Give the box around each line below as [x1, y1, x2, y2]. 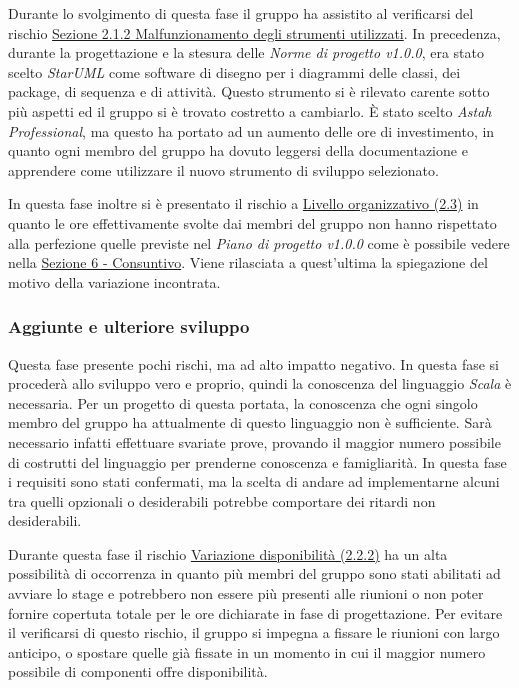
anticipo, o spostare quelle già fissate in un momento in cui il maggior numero [8, 641, 486, 662]
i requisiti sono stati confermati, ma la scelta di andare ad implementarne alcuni [8, 471, 500, 492]
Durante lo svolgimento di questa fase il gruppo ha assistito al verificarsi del [8, 3, 474, 23]
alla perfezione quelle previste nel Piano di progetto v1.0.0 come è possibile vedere [8, 232, 510, 253]
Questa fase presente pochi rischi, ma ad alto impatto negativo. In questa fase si [8, 353, 499, 374]
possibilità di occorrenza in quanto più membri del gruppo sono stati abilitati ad [8, 563, 501, 584]
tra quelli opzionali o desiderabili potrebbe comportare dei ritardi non [8, 490, 436, 511]
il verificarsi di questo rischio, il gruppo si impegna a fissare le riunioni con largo [8, 622, 500, 643]
